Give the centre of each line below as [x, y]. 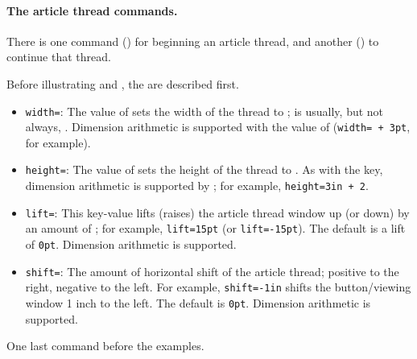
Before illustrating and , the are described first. [123, 83]
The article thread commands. [92, 10]
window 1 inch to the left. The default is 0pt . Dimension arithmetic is [198, 303]
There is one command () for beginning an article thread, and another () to [193, 41]
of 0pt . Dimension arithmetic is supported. [131, 244]
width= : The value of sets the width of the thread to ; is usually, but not [204, 111]
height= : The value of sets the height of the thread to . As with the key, [204, 169]
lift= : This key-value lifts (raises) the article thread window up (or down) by [217, 212]
